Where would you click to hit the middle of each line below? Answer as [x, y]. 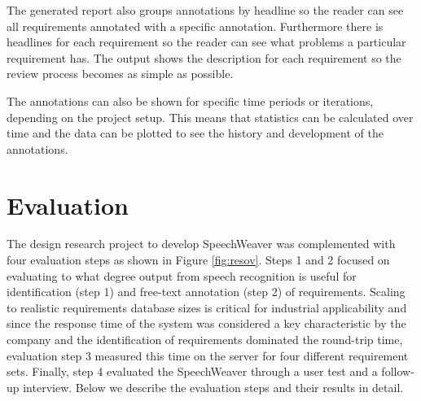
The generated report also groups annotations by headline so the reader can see [205, 10]
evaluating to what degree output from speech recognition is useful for [182, 275]
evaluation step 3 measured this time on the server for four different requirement [208, 355]
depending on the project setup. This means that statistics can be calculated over [210, 117]
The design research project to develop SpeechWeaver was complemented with [201, 244]
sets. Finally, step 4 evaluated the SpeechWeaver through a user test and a [192, 371]
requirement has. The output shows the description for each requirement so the [204, 57]
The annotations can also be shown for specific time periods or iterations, [190, 100]
